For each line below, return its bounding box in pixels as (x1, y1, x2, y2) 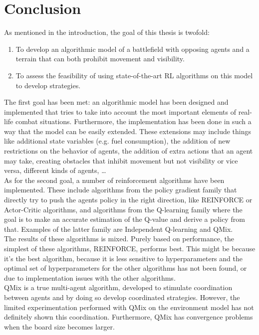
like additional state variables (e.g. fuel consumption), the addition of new (4, 136, 231, 146)
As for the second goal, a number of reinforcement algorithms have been (4, 174, 225, 185)
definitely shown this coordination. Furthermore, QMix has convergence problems (4, 312, 253, 322)
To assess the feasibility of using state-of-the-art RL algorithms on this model (15, 70, 253, 80)
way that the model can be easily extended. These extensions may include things (4, 126, 252, 136)
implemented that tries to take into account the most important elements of (4, 106, 236, 117)
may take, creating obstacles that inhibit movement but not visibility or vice (4, 155, 238, 166)
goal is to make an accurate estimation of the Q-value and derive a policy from (4, 214, 245, 224)
